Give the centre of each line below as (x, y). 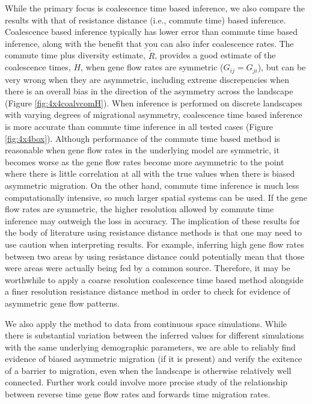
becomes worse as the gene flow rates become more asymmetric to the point (145, 161)
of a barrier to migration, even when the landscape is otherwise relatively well (148, 370)
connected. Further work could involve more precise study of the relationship (146, 382)
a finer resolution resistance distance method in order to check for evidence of (148, 291)
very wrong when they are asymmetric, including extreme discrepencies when (147, 79)
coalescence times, (38, 67)
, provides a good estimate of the (215, 55)
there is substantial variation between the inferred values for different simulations (154, 335)
